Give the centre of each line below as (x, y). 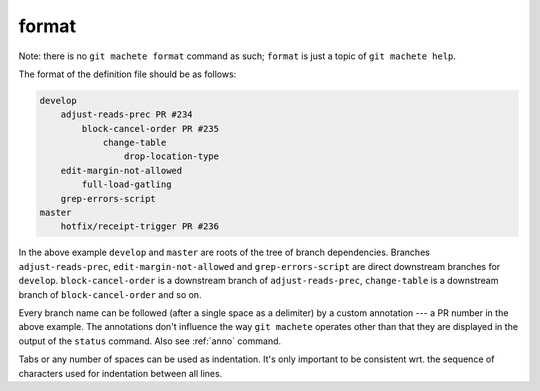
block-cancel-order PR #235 (150, 128)
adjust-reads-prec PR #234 (127, 114)
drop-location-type (171, 156)
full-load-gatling (126, 184)
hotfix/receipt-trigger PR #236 (140, 226)
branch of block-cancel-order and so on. (110, 294)
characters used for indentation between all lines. (120, 373)
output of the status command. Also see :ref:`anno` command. (150, 341)
